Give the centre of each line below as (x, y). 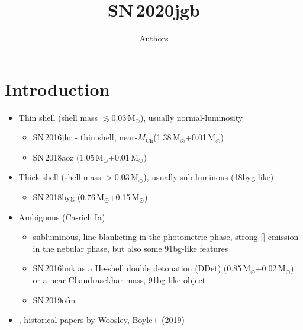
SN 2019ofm (54, 299)
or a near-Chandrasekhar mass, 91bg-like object (119, 280)
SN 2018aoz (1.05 (64, 157)
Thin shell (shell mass (58, 117)
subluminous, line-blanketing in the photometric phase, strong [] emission (166, 237)
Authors (154, 38)
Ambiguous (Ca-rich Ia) (62, 217)
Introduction (57, 89)
